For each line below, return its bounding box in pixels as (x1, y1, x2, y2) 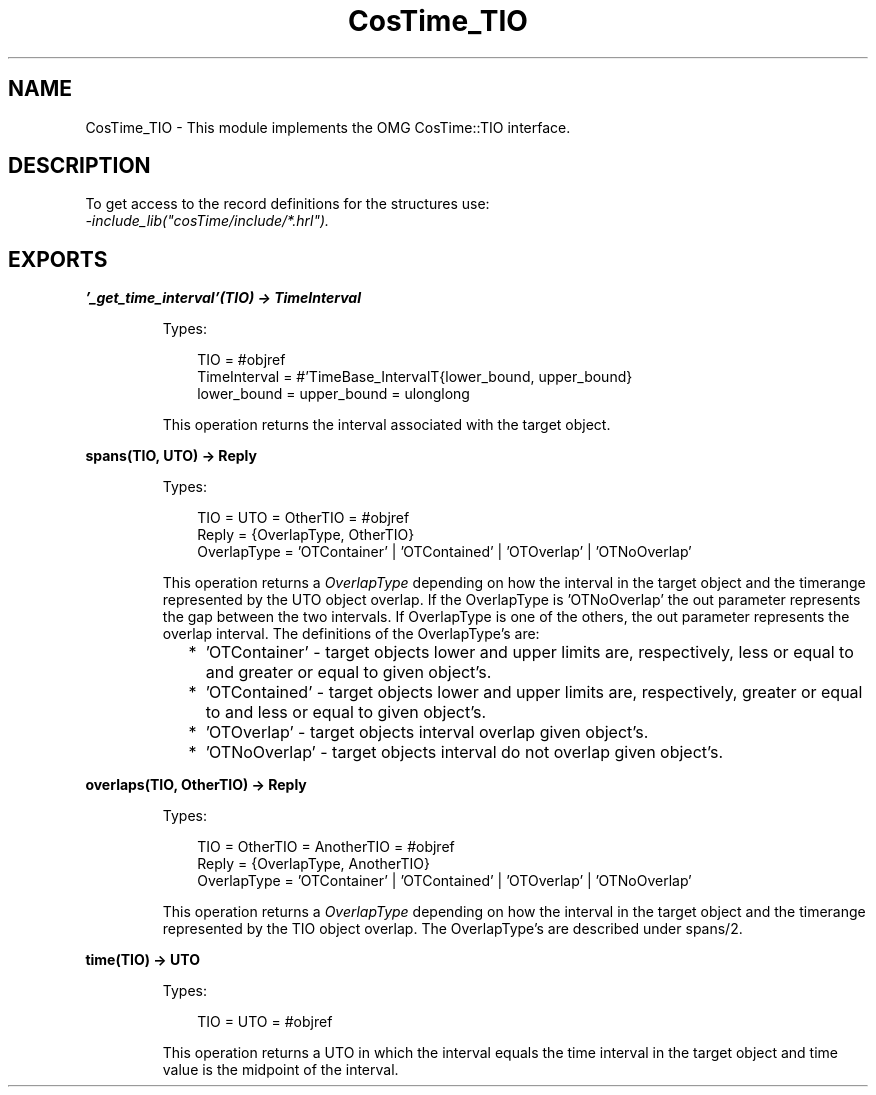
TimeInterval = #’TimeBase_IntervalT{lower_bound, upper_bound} (197, 368, 633, 386)
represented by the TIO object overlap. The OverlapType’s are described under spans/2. (162, 920, 743, 938)
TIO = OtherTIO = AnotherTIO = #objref (197, 838, 455, 856)
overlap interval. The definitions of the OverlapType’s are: (162, 625, 540, 643)
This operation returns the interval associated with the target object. (162, 416, 611, 434)
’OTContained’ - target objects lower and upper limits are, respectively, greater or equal (205, 682, 863, 703)
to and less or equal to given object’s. (205, 702, 487, 723)
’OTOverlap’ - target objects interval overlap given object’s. (205, 722, 649, 743)
